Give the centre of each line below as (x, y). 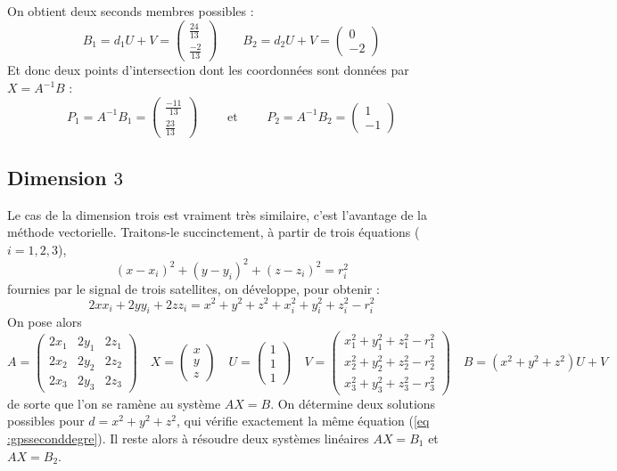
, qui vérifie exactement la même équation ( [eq (303, 421)
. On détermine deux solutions (353, 403)
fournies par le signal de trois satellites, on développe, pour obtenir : (193, 288)
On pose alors (45, 322)
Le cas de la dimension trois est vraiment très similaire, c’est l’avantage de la (217, 214)
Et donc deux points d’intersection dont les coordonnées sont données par (208, 70)
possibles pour (46, 421)
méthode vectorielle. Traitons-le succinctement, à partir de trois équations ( (214, 232)
